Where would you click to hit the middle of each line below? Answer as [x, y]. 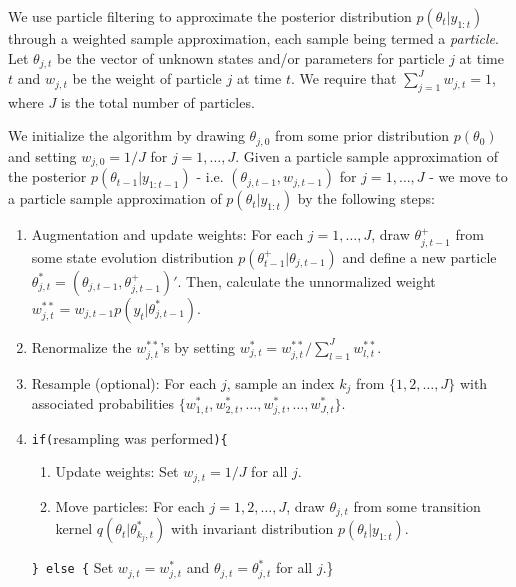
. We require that [343, 78]
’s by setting [198, 346]
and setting [42, 155]
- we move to [468, 176]
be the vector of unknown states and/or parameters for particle [251, 57]
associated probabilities [103, 403]
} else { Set [72, 567]
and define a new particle [419, 256]
